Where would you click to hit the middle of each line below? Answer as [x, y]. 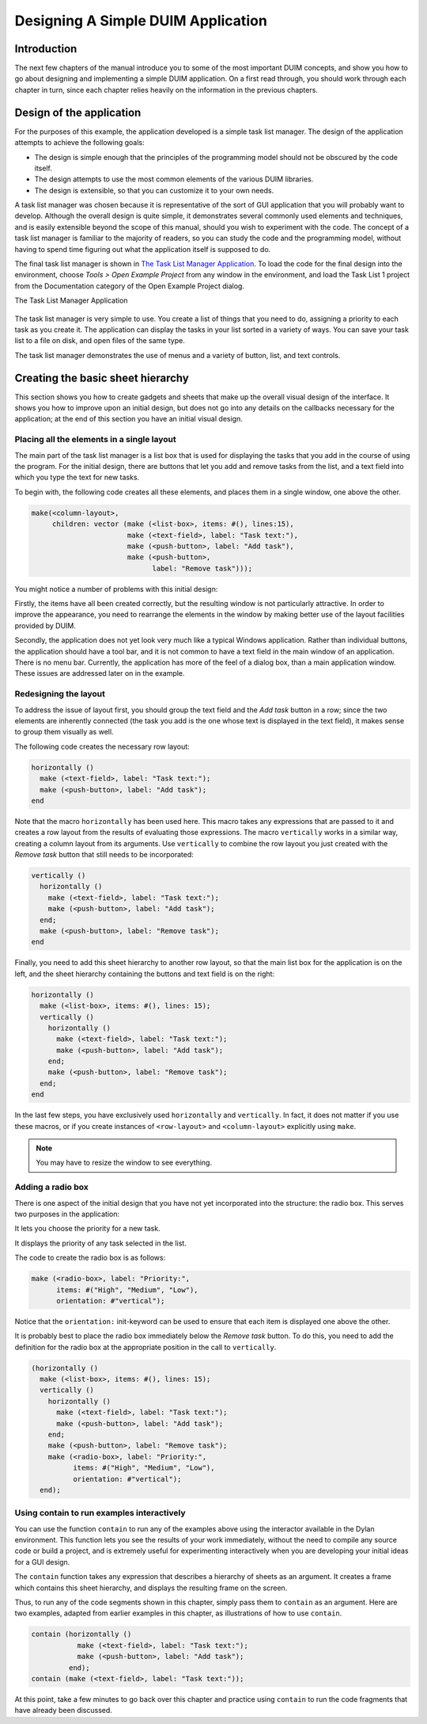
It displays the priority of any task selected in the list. [101, 1243]
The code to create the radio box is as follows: [90, 1258]
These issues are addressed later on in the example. [100, 673]
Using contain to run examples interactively [100, 1513]
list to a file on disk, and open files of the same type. [100, 341]
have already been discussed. [63, 1711]
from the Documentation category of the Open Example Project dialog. [130, 286]
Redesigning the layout [60, 694]
